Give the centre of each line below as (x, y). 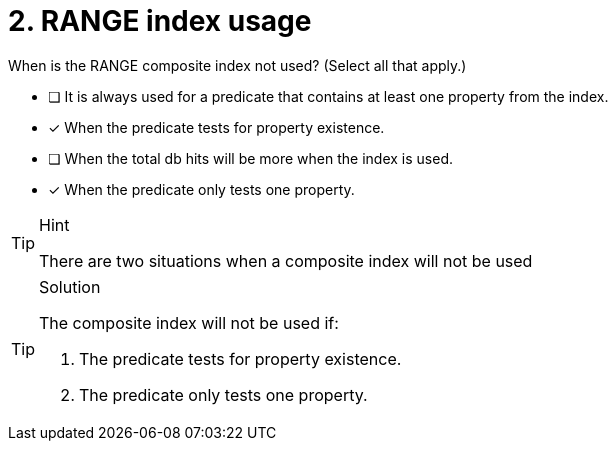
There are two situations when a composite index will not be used (286, 260)
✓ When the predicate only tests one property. (201, 189)
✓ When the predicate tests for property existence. (216, 127)
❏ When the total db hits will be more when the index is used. (251, 158)
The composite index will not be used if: (189, 322)
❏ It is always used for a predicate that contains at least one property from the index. (328, 96)
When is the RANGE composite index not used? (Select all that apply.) (237, 65)
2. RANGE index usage (160, 21)
